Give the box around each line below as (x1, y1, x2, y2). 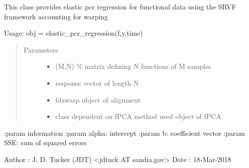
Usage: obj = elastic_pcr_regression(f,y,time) (4, 28, 143, 38)
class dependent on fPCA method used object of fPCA (55, 111, 221, 121)
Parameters (23, 44, 58, 55)
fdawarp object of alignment (55, 94, 141, 105)
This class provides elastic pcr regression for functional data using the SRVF (4, 1, 237, 11)
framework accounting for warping (4, 11, 108, 21)
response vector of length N (55, 77, 139, 88)
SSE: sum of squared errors (4, 137, 87, 148)
